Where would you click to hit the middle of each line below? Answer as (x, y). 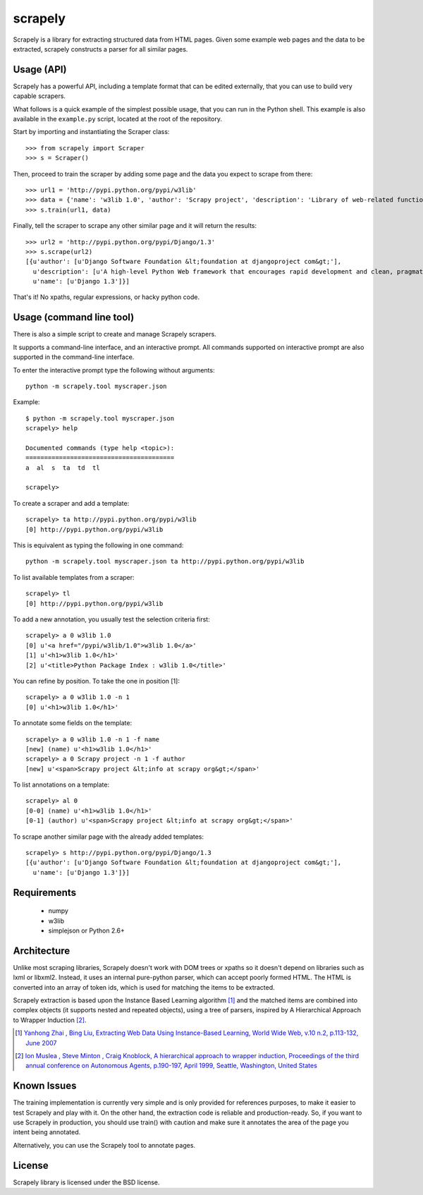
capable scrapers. (39, 96)
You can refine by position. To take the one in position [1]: (96, 681)
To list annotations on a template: (61, 785)
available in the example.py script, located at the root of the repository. (117, 119)
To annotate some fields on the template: (73, 723)
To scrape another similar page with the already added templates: (109, 837)
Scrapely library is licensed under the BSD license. (86, 1182)
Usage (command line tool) (74, 317)
